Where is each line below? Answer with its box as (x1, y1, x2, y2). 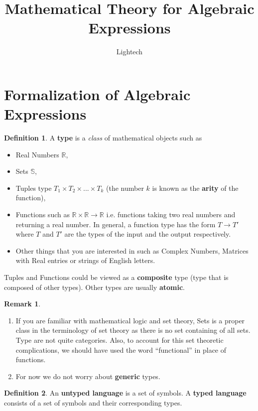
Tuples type (15, 182, 52, 193)
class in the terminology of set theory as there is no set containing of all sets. (15, 325, 251, 335)
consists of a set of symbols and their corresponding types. (4, 397, 182, 408)
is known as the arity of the (152, 182, 239, 193)
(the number (106, 182, 144, 193)
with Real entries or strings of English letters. (15, 255, 155, 266)
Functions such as (15, 209, 70, 219)
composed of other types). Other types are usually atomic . (4, 281, 185, 292)
